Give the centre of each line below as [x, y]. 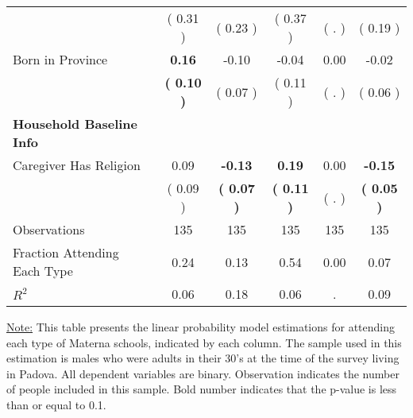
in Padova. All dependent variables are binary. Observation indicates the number [203, 373]
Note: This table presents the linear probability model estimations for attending [201, 327]
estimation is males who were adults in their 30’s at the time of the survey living [203, 358]
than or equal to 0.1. [56, 404]
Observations [49, 229]
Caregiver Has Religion [77, 165]
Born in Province [60, 59]
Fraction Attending [66, 252]
